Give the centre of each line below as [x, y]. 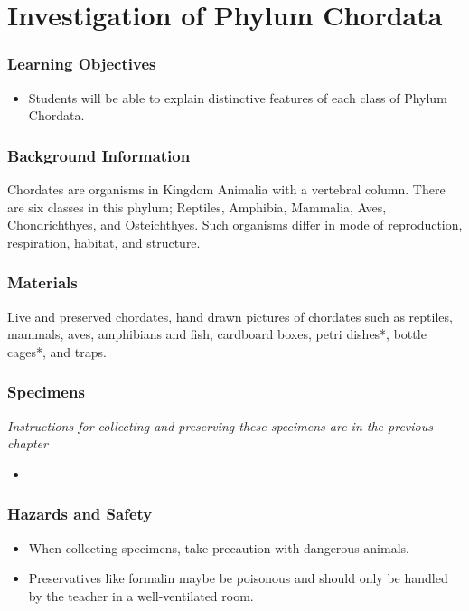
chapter [28, 443]
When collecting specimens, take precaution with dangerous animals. [219, 547]
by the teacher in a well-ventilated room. [141, 595]
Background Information [99, 155]
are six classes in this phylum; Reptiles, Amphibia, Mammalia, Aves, [197, 207]
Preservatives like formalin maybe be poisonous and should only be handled [238, 578]
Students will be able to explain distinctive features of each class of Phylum [238, 97]
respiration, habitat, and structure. [104, 242]
